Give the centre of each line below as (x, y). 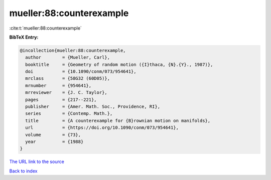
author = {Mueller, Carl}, (68, 57)
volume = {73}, (53, 135)
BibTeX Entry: (24, 37)
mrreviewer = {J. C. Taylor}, (66, 93)
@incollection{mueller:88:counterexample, (73, 50)
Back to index (23, 171)
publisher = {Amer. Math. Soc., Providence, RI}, (93, 107)
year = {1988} (54, 142)
